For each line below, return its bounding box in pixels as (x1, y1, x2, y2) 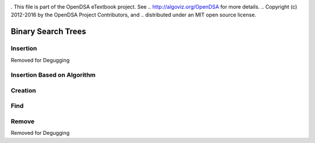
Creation (10, 86, 36, 94)
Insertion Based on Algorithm (10, 71, 96, 79)
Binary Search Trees (10, 27, 87, 37)
